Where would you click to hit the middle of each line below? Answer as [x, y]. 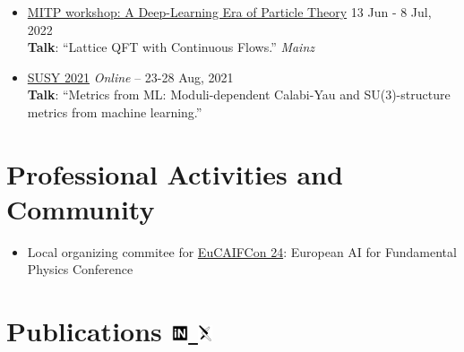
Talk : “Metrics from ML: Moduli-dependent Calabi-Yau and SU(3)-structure [239, 94]
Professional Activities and [175, 173]
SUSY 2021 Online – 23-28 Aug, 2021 [130, 77]
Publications [84, 331]
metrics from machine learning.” [115, 112]
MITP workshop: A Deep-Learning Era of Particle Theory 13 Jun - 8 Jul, [229, 12]
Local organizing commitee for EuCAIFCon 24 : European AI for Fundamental [242, 251]
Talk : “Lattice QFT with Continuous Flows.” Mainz [171, 47]
